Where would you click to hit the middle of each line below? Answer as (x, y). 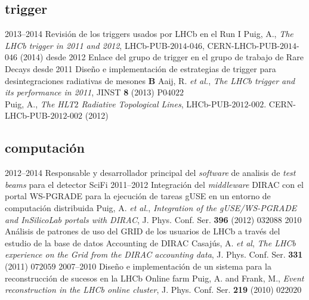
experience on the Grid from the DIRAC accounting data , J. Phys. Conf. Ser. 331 (154, 254)
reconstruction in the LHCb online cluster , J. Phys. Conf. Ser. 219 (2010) (139, 290)
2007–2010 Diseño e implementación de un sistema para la (165, 266)
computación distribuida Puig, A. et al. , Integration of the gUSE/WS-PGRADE (151, 207)
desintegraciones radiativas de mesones (75, 80)
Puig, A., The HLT (40, 103)
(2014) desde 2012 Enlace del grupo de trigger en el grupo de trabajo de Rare (162, 57)
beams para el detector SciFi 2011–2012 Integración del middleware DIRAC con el (154, 184)
